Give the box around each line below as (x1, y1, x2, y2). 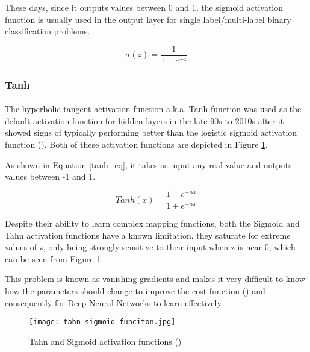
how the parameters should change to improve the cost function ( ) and (5, 284, 265, 297)
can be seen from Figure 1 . (5, 252, 104, 265)
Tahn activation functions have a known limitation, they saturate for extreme (5, 228, 291, 241)
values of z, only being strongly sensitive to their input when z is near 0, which (5, 240, 296, 253)
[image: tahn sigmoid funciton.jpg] (29, 318, 176, 327)
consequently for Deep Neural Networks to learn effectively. (5, 296, 223, 309)
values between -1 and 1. (5, 170, 96, 183)
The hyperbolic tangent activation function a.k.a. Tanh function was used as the (5, 102, 302, 115)
